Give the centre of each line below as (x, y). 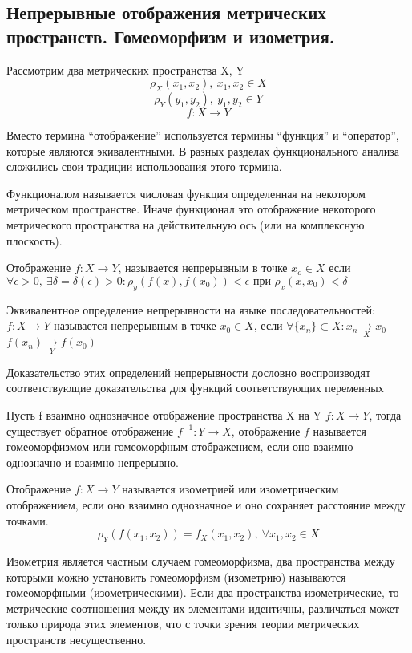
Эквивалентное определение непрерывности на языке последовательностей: (191, 309)
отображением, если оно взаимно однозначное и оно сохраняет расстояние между (206, 504)
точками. (28, 520)
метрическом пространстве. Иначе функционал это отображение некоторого (191, 209)
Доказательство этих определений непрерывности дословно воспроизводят (189, 372)
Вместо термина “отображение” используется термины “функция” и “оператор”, (203, 134)
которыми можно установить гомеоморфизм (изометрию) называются (176, 576)
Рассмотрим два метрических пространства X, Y (125, 69)
